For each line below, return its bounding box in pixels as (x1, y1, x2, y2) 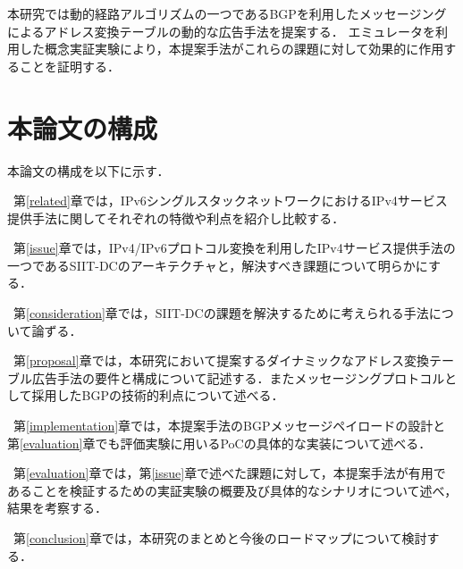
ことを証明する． (19, 56, 120, 75)
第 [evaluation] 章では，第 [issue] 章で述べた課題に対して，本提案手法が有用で (13, 464, 446, 482)
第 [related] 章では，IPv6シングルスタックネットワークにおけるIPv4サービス (13, 191, 448, 210)
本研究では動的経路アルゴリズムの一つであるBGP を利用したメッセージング (7, 4, 447, 22)
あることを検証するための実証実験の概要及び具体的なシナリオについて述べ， (7, 481, 458, 499)
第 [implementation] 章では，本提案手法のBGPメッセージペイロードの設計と (13, 416, 446, 435)
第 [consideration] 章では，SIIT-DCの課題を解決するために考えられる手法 (13, 304, 429, 322)
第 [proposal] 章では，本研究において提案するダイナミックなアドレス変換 (13, 351, 429, 370)
